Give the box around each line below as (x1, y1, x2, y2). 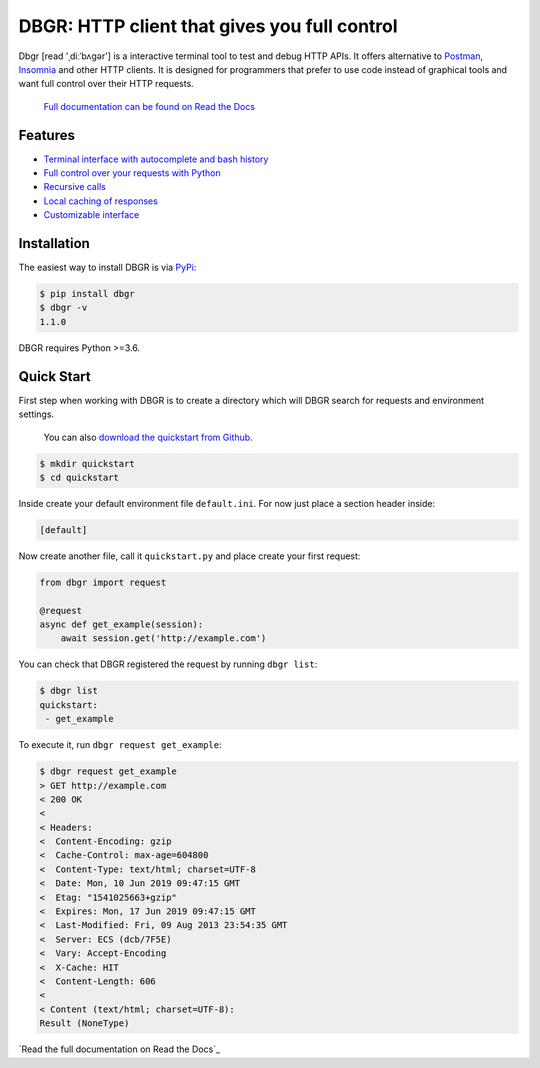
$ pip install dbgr (39, 288, 135, 300)
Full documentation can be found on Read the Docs (43, 100, 255, 112)
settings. (18, 408, 55, 420)
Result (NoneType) (39, 1018, 130, 1029)
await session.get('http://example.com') (60, 633, 267, 644)
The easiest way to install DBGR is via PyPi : (18, 261, 197, 274)
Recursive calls (43, 181, 107, 193)
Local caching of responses (43, 195, 159, 207)
